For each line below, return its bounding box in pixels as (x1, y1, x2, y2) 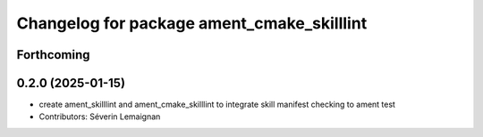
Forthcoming (16, 47, 90, 62)
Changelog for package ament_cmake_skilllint (16, 13, 368, 33)
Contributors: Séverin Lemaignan (38, 111, 161, 122)
